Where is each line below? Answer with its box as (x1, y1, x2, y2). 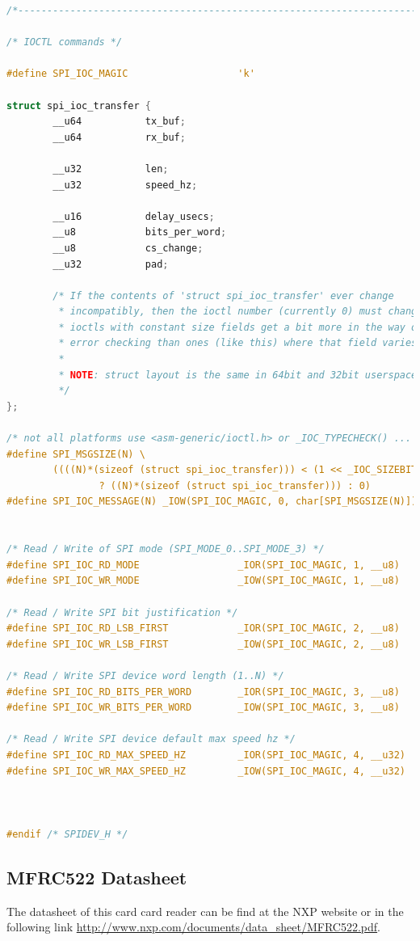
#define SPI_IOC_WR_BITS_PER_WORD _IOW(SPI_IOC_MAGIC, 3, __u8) (6, 702, 400, 714)
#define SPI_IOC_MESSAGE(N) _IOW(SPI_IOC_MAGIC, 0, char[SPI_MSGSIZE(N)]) (6, 496, 418, 508)
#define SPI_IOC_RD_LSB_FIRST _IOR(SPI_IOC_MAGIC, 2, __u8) (6, 622, 400, 635)
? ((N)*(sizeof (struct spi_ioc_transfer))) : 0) (99, 479, 372, 492)
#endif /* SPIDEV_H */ (6, 828, 128, 840)
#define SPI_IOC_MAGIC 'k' (6, 68, 255, 80)
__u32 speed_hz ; (52, 179, 198, 191)
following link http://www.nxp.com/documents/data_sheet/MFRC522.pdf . (6, 918, 381, 935)
